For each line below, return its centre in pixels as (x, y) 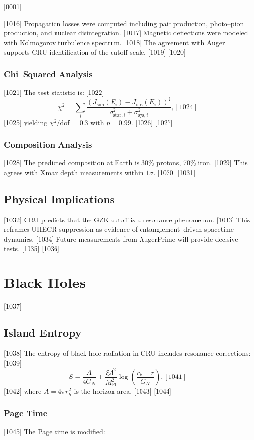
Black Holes (45, 282)
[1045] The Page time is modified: (55, 431)
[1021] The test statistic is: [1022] (54, 92)
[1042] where (23, 391)
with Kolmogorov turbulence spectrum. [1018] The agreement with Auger (114, 42)
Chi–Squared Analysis (48, 74)
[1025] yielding (26, 122)
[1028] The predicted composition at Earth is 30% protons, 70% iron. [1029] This (126, 163)
